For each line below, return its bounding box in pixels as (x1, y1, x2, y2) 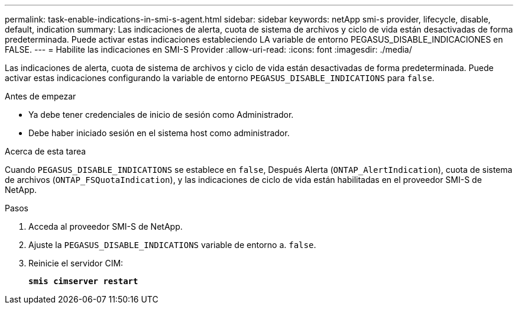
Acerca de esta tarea (5, 146, 86, 156)
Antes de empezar (5, 91, 76, 101)
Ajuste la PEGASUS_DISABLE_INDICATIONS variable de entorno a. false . (28, 240, 316, 250)
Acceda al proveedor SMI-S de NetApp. (28, 221, 183, 231)
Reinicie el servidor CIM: (28, 258, 124, 268)
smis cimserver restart (28, 276, 138, 286)
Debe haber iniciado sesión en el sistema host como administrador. (28, 128, 290, 138)
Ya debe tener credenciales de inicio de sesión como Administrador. (28, 110, 294, 120)
